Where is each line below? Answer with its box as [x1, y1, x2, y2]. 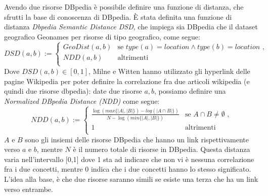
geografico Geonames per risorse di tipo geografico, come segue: [4, 31, 200, 42]
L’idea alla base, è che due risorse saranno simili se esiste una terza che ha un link [4, 173, 258, 184]
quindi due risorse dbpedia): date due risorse [4, 86, 142, 96]
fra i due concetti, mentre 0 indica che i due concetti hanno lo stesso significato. [4, 164, 251, 174]
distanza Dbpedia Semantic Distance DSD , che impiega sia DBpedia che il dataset [4, 21, 258, 32]
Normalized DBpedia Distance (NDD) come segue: [4, 95, 160, 106]
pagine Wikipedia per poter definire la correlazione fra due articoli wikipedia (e [4, 75, 250, 86]
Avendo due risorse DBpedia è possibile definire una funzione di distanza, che [4, 2, 244, 12]
